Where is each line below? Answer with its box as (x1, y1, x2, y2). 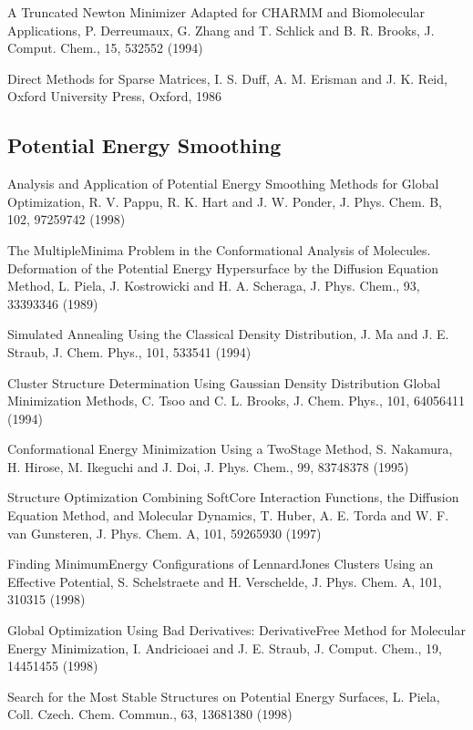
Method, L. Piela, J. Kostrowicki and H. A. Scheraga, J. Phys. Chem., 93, (7, 276, 420, 295)
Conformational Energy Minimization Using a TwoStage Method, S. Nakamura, (7, 439, 453, 458)
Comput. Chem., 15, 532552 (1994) (7, 38, 203, 57)
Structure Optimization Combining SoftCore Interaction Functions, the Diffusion (7, 488, 459, 507)
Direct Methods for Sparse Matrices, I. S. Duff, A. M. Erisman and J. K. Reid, (7, 68, 447, 87)
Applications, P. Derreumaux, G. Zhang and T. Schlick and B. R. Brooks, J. (7, 20, 435, 39)
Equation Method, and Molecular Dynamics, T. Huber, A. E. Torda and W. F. (7, 506, 449, 525)
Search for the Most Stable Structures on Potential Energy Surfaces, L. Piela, (7, 686, 440, 705)
